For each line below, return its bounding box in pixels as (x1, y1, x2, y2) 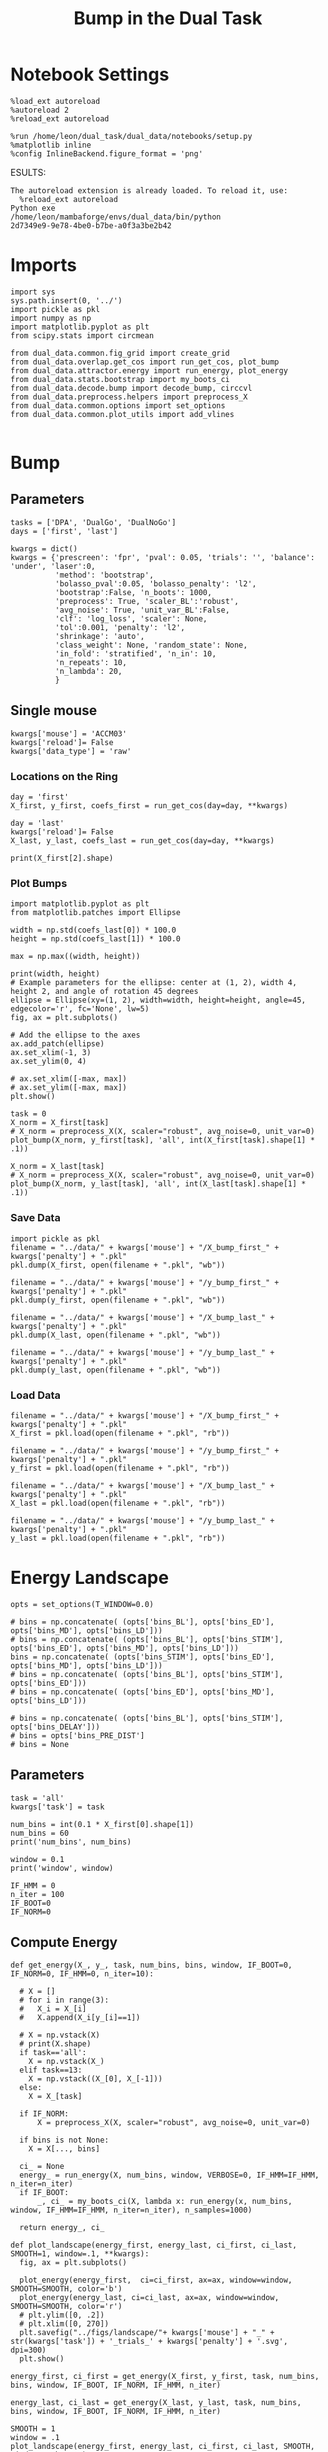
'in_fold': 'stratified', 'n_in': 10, (54, 648, 217, 659)
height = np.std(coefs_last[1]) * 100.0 (10, 934, 182, 944)
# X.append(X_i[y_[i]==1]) (19, 2013, 141, 2023)
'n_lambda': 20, (54, 666, 123, 676)
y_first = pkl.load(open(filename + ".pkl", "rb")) (10, 1463, 230, 1473)
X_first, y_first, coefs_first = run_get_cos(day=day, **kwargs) (10, 800, 288, 811)
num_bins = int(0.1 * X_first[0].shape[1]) (10, 1819, 195, 1829)
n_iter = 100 (10, 1889, 65, 1899)
